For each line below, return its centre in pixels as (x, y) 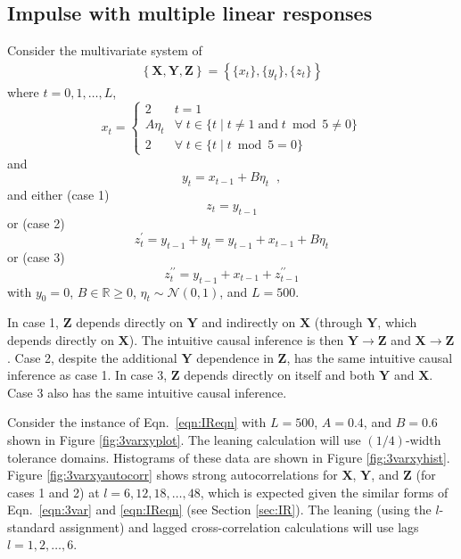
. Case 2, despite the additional (92, 357)
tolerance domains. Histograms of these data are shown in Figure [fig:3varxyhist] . (229, 457)
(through (338, 322)
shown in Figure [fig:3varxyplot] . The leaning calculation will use (184, 439)
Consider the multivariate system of (105, 50)
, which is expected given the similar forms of (324, 492)
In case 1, (33, 322)
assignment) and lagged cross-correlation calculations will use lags (239, 526)
